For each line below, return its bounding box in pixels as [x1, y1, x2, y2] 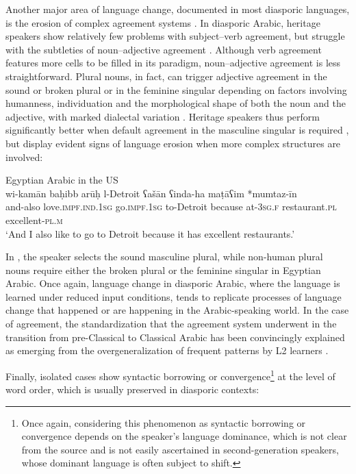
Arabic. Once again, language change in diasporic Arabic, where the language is [5, 276, 340, 290]
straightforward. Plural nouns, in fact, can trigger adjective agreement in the [5, 68, 327, 83]
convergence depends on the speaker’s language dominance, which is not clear [21, 429, 347, 443]
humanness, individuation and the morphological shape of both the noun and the [5, 96, 346, 110]
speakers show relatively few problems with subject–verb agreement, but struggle [5, 29, 345, 43]
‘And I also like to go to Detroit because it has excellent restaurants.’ [5, 226, 295, 240]
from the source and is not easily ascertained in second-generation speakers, [21, 442, 339, 456]
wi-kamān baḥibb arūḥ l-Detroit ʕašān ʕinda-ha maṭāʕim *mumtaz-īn [5, 186, 297, 200]
